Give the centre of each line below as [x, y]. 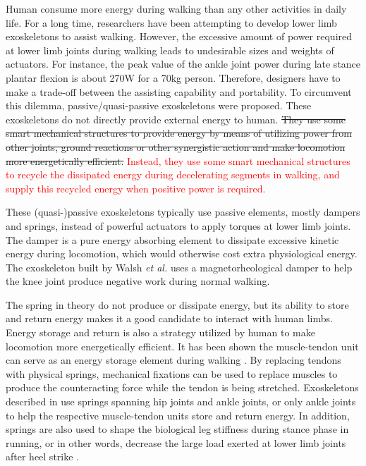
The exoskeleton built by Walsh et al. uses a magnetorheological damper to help [179, 267]
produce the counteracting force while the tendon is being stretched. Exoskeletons [182, 387]
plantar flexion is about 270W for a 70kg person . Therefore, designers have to [173, 77]
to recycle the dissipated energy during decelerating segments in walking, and [173, 174]
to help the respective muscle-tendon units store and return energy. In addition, [178, 415]
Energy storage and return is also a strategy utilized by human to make [160, 332]
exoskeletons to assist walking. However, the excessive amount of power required [179, 36]
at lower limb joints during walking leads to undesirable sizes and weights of [170, 50]
